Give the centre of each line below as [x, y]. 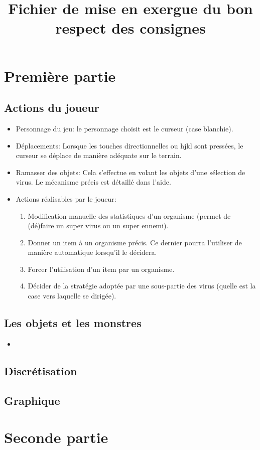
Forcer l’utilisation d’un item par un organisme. [101, 269]
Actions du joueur [52, 108]
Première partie [60, 76]
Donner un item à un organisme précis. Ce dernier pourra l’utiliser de [135, 242]
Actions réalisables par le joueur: [66, 198]
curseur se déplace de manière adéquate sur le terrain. [99, 155]
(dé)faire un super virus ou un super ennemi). [98, 226]
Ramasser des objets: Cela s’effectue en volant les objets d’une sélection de [131, 172]
